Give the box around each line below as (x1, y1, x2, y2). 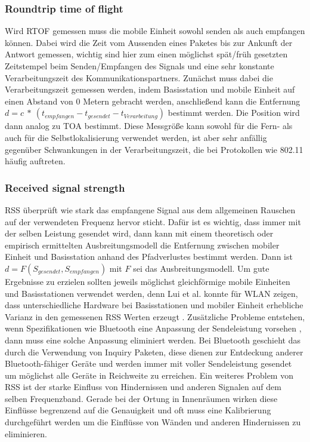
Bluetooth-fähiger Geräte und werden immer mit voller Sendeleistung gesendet (5, 357, 292, 370)
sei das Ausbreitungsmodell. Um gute (133, 262, 269, 274)
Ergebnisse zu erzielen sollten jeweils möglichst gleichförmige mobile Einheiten (5, 275, 290, 287)
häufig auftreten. (5, 155, 66, 167)
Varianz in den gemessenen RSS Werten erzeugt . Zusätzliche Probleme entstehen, (5, 310, 305, 323)
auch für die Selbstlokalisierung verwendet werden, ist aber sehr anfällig (5, 131, 267, 143)
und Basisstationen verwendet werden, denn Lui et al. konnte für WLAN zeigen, (5, 287, 298, 299)
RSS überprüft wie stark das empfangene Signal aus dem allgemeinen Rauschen (5, 203, 296, 216)
